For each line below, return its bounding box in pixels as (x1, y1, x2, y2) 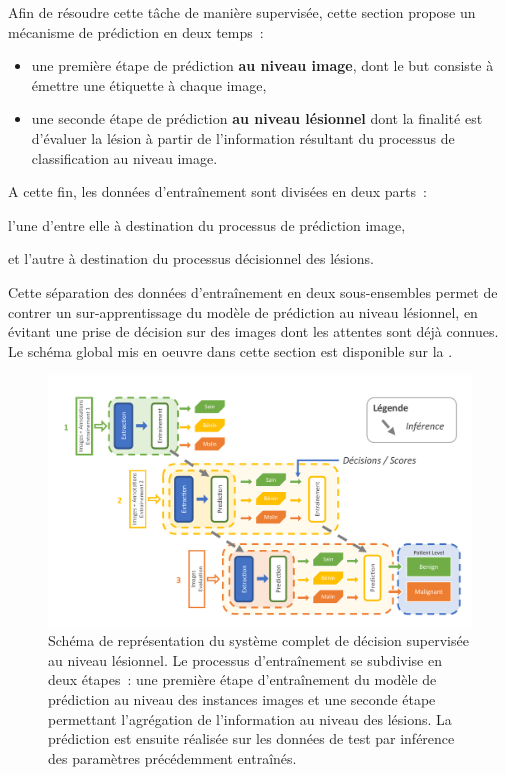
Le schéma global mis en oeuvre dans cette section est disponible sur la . (8, 340, 453, 361)
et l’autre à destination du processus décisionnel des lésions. (8, 248, 374, 269)
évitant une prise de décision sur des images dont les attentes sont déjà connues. (8, 321, 499, 342)
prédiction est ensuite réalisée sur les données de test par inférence (48, 728, 455, 749)
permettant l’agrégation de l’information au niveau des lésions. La (48, 708, 452, 729)
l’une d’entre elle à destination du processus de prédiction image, (8, 214, 406, 235)
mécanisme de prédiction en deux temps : (8, 21, 264, 42)
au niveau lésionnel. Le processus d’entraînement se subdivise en (48, 649, 442, 670)
